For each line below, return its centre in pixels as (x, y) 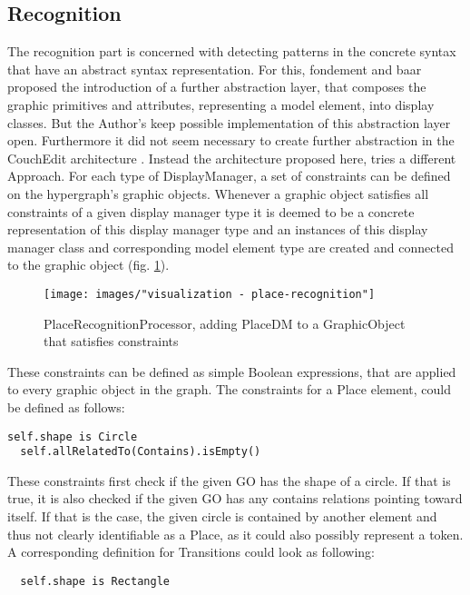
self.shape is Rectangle (95, 581)
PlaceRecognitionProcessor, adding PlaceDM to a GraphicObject (225, 323)
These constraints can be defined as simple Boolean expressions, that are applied (232, 371)
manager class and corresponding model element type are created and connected (230, 247)
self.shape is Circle (73, 436)
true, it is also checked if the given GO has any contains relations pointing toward (235, 498)
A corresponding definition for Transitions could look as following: (191, 552)
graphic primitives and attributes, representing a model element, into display (221, 104)
